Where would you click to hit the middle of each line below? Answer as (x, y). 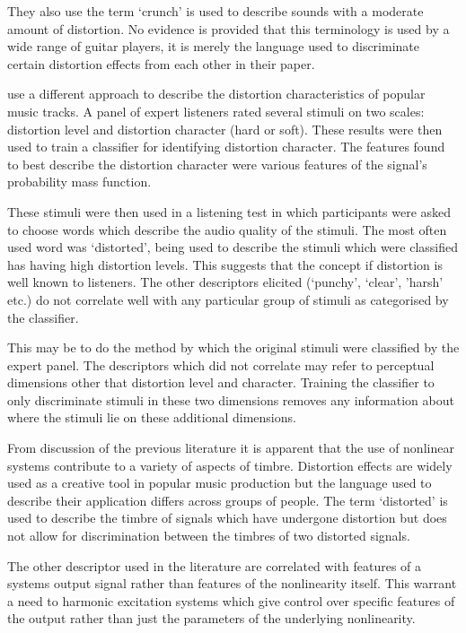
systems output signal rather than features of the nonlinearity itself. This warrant (232, 583)
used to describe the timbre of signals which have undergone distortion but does (227, 518)
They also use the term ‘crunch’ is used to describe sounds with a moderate (215, 11)
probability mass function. (79, 182)
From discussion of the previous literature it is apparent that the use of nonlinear (231, 448)
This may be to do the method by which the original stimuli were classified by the (233, 347)
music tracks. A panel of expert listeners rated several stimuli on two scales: (216, 111)
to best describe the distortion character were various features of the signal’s (217, 164)
